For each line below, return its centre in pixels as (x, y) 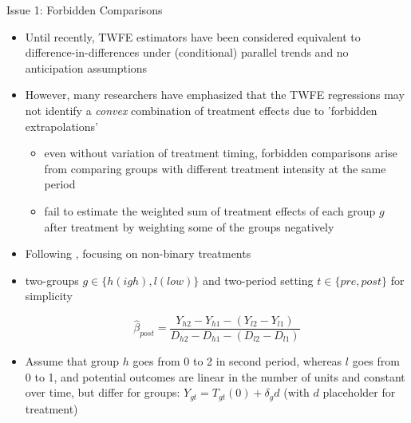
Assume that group (72, 360)
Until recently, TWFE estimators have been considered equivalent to (193, 36)
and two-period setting (258, 280)
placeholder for (359, 392)
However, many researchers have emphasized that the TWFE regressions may (215, 95)
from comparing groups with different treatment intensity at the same (215, 168)
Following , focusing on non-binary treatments (138, 253)
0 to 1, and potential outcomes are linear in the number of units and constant (215, 376)
